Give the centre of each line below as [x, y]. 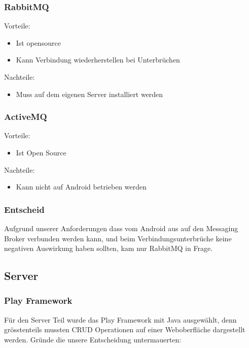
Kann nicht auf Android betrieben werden [81, 187]
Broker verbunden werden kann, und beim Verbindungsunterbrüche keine [118, 238]
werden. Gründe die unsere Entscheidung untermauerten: [93, 339]
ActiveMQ [26, 117]
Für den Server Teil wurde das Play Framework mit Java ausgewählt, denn [120, 319]
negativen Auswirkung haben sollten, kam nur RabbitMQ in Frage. [108, 248]
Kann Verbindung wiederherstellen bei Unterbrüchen [98, 60]
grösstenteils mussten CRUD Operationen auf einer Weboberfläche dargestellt [125, 329]
